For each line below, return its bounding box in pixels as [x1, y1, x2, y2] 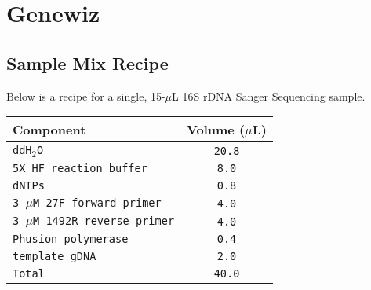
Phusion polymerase [13, 233, 129, 246]
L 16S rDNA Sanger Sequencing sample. [172, 87, 366, 104]
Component [13, 120, 86, 139]
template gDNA [13, 250, 96, 263]
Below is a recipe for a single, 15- [6, 87, 165, 104]
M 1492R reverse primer [33, 215, 175, 228]
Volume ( [187, 120, 246, 139]
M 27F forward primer [33, 196, 162, 210]
